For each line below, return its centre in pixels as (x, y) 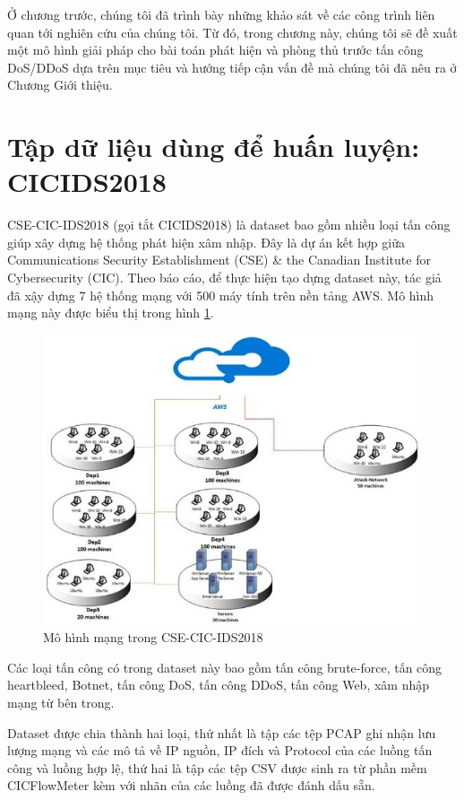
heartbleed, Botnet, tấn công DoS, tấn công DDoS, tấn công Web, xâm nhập (219, 685)
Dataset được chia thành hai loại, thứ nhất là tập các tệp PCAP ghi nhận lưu (222, 732)
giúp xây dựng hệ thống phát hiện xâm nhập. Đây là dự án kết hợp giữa (206, 242)
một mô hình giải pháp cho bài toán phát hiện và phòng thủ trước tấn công (215, 50)
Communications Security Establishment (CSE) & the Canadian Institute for (219, 260)
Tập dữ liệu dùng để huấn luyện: (214, 147)
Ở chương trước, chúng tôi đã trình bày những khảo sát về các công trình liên (221, 14)
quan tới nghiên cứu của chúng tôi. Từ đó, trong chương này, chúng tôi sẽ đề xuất (232, 32)
